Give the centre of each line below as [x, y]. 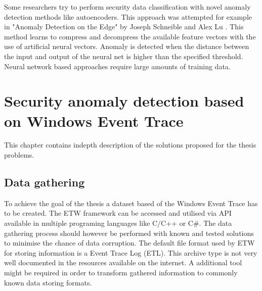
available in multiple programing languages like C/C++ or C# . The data [118, 223]
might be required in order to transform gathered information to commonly [121, 273]
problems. [19, 155]
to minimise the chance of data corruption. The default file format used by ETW [129, 243]
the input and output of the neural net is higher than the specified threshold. [124, 56]
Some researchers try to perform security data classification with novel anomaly [127, 7]
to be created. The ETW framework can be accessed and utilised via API [118, 213]
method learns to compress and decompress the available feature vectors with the [130, 36]
